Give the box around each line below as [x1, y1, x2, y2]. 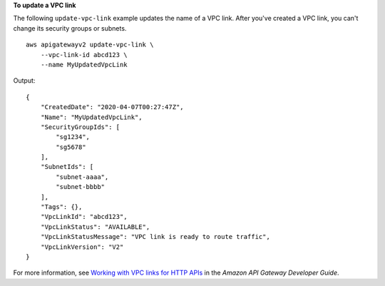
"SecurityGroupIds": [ [40, 123, 120, 131]
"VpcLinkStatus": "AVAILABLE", [40, 223, 150, 231]
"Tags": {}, [40, 203, 83, 211]
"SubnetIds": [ [40, 163, 94, 171]
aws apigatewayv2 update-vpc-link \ [26, 41, 154, 49]
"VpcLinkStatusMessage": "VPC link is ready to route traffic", [40, 233, 270, 241]
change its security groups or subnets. [13, 24, 127, 32]
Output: [13, 76, 36, 85]
